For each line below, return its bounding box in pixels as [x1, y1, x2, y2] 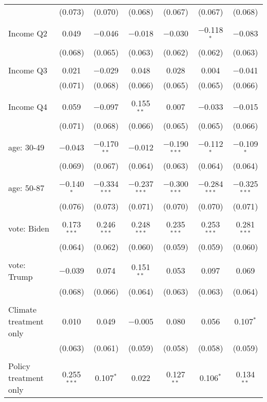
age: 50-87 [8, 181, 45, 194]
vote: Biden [8, 222, 49, 234]
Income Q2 [8, 27, 47, 40]
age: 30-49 [8, 141, 45, 153]
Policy [8, 359, 30, 372]
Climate [8, 303, 37, 315]
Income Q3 [8, 64, 47, 76]
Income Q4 [8, 101, 47, 113]
